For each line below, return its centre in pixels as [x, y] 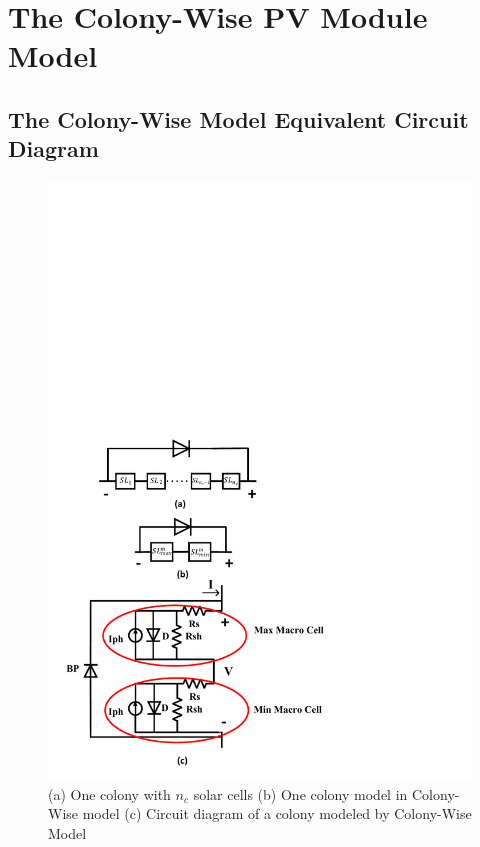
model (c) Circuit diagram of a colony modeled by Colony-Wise [277, 813]
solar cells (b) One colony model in [300, 793]
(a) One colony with [109, 793]
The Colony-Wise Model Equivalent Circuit [238, 118]
